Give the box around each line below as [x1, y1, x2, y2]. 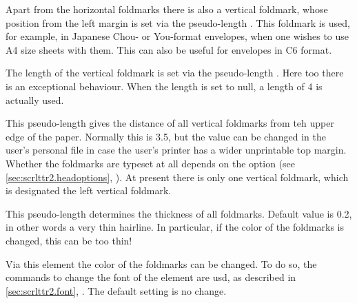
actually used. [6, 92, 64, 107]
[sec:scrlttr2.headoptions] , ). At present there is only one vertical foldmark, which [6, 169, 349, 184]
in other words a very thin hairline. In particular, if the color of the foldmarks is [6, 220, 344, 234]
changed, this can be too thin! [6, 233, 132, 247]
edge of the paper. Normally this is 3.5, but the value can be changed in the [6, 129, 326, 143]
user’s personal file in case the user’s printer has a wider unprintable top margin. [6, 143, 347, 157]
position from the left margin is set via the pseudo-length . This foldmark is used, [6, 15, 350, 30]
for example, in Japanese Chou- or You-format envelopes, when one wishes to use [6, 29, 349, 43]
